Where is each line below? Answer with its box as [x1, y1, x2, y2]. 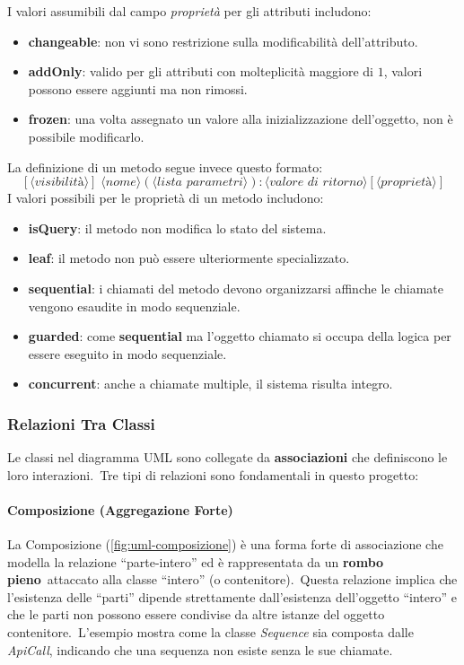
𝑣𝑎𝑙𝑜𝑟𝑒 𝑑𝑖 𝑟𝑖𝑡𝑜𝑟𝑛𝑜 [269, 176, 363, 189]
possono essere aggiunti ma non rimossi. [28, 79, 248, 98]
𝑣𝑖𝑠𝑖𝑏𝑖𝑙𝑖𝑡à [34, 176, 84, 189]
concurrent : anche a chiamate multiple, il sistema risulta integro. [28, 374, 393, 393]
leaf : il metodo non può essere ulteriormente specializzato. [28, 249, 350, 267]
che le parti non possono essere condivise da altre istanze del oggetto [7, 605, 385, 624]
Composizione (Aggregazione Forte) [7, 500, 233, 519]
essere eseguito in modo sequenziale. [28, 344, 227, 363]
